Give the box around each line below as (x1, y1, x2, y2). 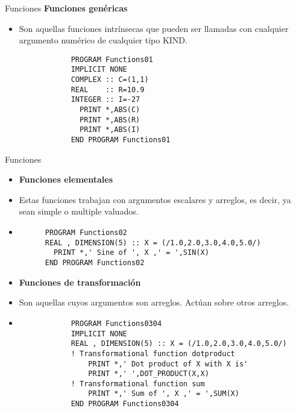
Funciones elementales (19, 173, 113, 186)
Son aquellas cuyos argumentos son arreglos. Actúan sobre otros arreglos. (19, 296, 289, 309)
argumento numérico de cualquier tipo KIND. (19, 34, 187, 46)
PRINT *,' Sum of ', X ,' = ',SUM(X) (88, 389, 239, 398)
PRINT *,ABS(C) (80, 105, 140, 115)
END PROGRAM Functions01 (71, 136, 171, 145)
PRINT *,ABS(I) (80, 125, 140, 134)
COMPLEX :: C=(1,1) (71, 75, 149, 84)
